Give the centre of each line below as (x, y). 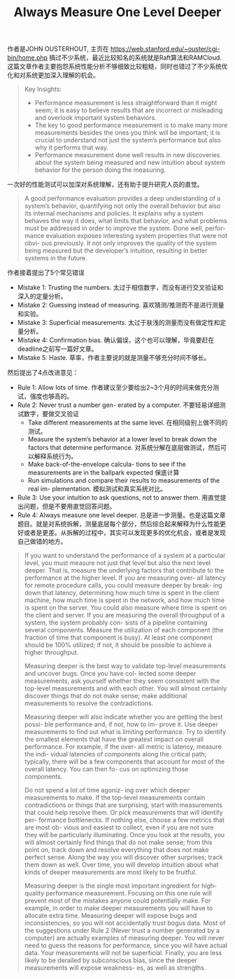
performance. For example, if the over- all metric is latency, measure (123, 747)
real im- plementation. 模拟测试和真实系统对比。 (97, 489)
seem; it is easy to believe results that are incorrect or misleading (129, 110)
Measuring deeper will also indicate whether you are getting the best (123, 717)
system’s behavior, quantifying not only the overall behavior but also (122, 206)
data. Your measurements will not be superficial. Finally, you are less (123, 953)
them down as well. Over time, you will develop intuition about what (121, 865)
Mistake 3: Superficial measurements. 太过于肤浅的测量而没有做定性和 (119, 323)
